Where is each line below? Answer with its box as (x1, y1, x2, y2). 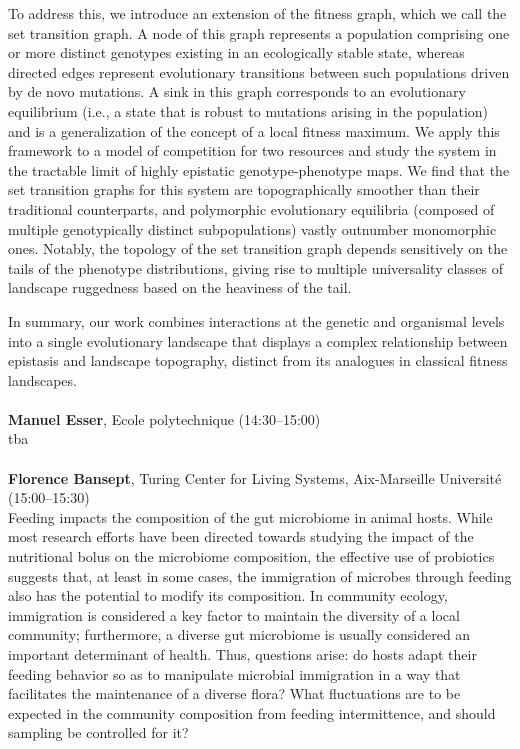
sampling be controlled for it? (8, 722, 189, 743)
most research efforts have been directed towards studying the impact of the (8, 526, 474, 547)
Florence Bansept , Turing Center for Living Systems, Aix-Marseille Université (8, 467, 502, 488)
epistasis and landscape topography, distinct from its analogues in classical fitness (8, 350, 508, 371)
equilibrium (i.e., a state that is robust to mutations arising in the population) (8, 100, 489, 121)
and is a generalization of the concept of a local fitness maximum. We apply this (8, 120, 500, 141)
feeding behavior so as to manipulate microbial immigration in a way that (8, 663, 461, 684)
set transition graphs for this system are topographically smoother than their (8, 179, 480, 200)
